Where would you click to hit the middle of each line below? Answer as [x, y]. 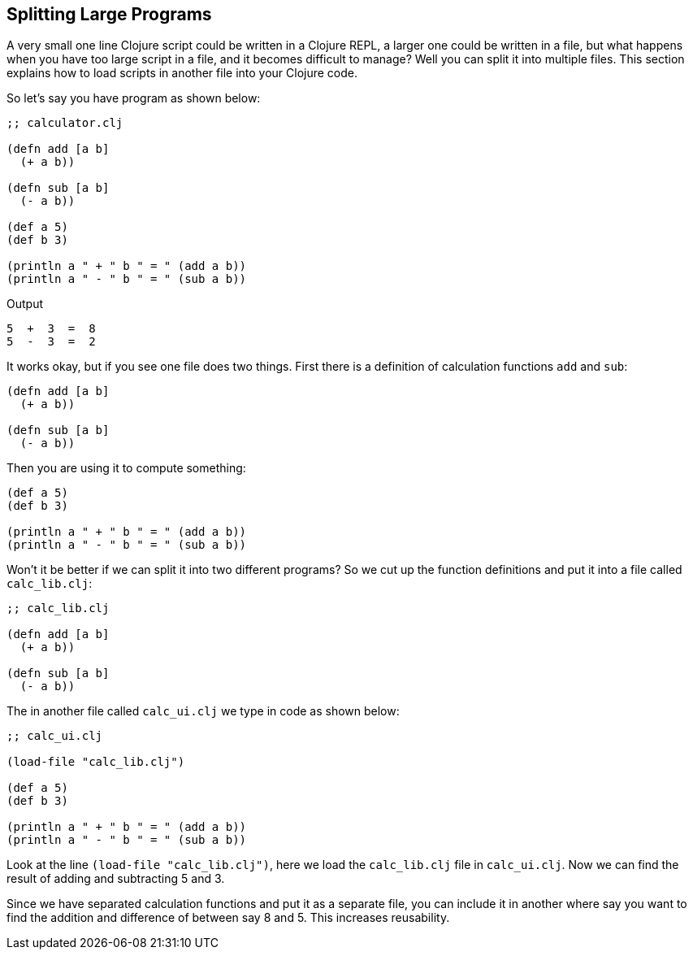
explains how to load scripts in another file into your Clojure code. [182, 73]
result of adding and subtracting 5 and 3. [116, 879]
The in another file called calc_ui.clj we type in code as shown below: [203, 711]
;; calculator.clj [65, 123]
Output [25, 304]
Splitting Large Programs [109, 14]
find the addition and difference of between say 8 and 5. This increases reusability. [228, 918]
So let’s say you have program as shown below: [134, 98]
